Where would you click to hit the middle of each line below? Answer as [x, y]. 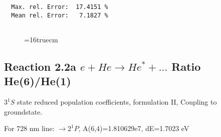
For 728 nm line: [29, 128]
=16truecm [41, 39]
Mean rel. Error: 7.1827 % [60, 15]
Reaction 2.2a [40, 66]
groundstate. [23, 111]
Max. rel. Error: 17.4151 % [60, 7]
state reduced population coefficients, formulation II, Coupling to [117, 102]
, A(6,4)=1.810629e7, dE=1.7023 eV [134, 128]
